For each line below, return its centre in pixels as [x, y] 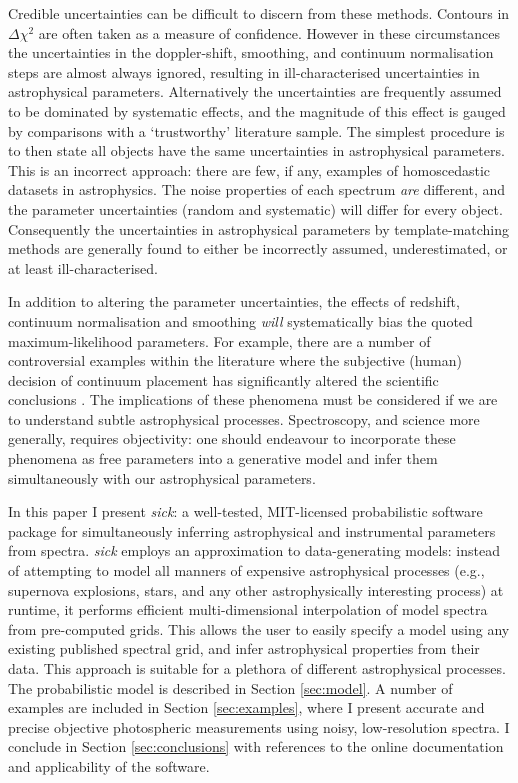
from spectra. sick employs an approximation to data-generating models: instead [254, 550]
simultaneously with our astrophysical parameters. [162, 477]
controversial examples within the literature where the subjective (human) [235, 360]
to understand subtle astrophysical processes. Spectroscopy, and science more [244, 418]
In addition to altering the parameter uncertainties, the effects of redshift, [234, 301]
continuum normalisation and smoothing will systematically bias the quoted [240, 320]
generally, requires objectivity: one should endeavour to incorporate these [232, 438]
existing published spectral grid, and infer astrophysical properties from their [244, 648]
